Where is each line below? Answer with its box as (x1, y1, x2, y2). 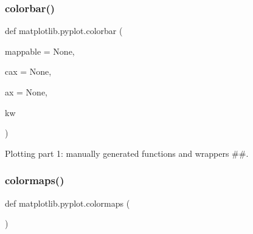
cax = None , (5, 65, 52, 78)
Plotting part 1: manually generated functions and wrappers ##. (5, 146, 249, 159)
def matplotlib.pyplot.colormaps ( (5, 196, 130, 209)
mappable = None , (5, 44, 75, 57)
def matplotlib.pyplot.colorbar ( (5, 24, 123, 37)
